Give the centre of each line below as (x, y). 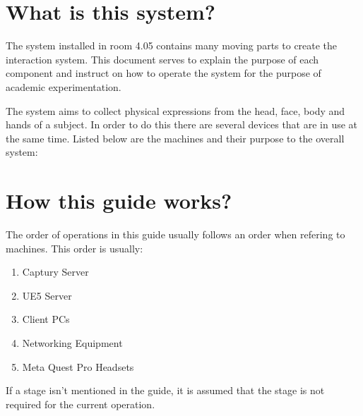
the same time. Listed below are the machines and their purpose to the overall (175, 138)
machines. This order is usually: (75, 248)
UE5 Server (47, 295)
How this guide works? (119, 201)
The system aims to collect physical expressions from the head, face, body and (175, 110)
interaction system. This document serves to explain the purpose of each (162, 59)
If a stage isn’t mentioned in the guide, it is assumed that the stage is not (165, 390)
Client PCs (46, 319)
